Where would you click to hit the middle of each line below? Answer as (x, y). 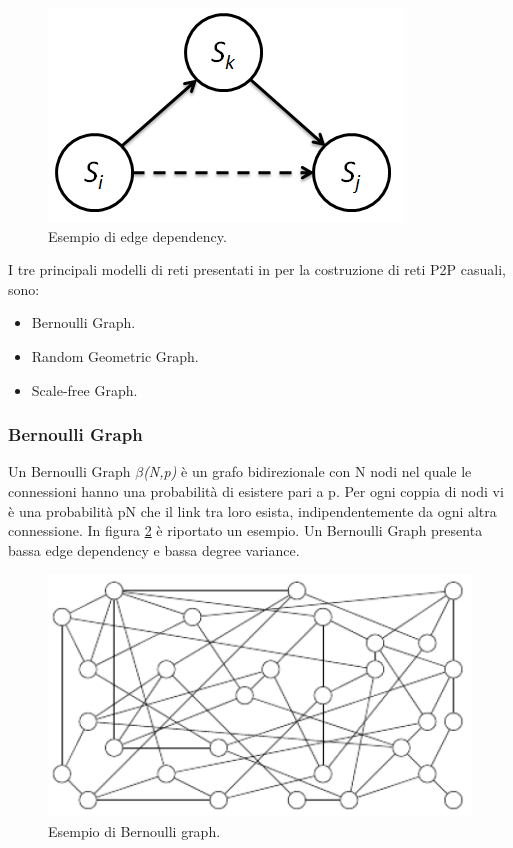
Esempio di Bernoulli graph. (134, 830)
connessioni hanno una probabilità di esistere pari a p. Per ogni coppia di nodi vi (256, 490)
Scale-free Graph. (84, 389)
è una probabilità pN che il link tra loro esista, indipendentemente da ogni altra (252, 510)
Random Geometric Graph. (115, 355)
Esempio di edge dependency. (137, 235)
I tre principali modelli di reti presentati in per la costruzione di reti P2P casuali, (257, 269)
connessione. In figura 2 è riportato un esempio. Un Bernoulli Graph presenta (245, 530)
